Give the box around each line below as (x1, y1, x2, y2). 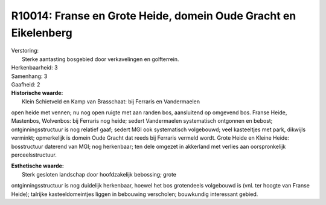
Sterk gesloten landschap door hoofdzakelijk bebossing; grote (22, 171, 176, 178)
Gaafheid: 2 (11, 80, 40, 88)
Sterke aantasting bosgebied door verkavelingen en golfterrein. (22, 55, 179, 63)
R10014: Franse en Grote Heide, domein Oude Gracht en (11, 9, 296, 22)
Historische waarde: (11, 89, 63, 97)
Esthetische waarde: (11, 162, 65, 169)
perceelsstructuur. (11, 151, 57, 158)
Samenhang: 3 (11, 73, 48, 80)
